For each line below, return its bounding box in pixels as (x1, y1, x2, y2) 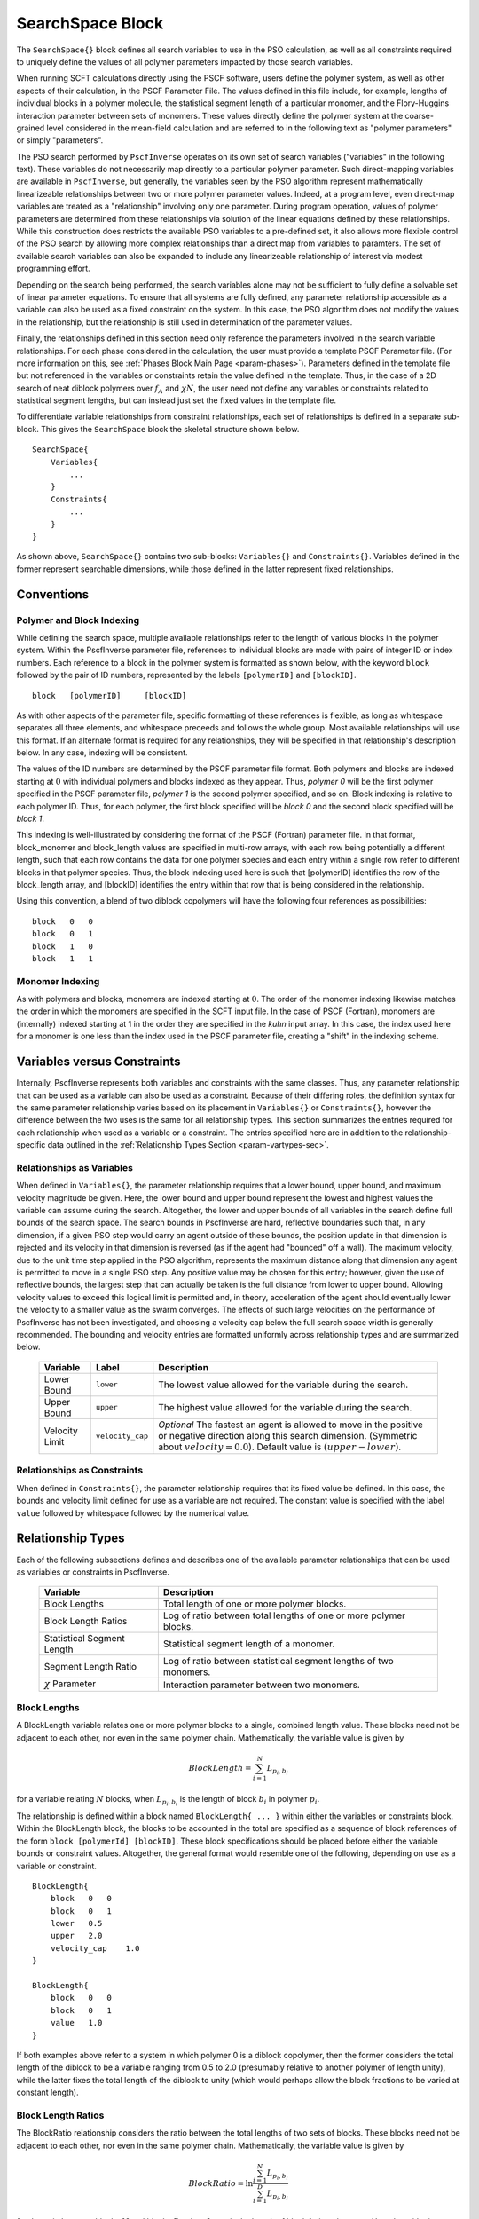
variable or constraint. (16, 1860, 98, 1871)
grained (16, 122, 45, 133)
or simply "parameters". (16, 135, 104, 146)
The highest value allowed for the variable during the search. (158, 1401, 412, 1413)
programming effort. (16, 263, 90, 274)
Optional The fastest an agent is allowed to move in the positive (158, 1418, 423, 1431)
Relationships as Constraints (16, 1465, 144, 1477)
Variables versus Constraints (16, 1054, 181, 1070)
